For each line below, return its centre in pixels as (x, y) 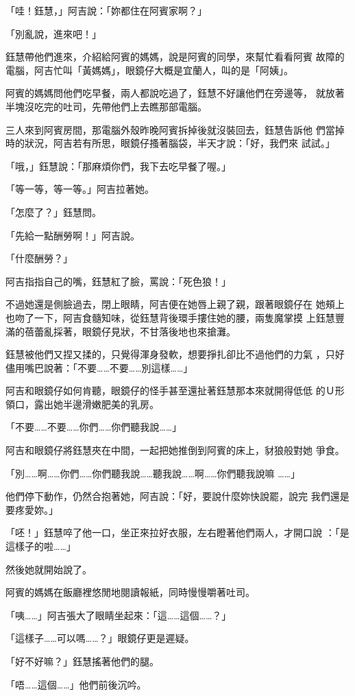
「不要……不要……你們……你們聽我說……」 (94, 427)
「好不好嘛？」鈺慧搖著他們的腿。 (82, 661)
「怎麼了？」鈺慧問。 (53, 212)
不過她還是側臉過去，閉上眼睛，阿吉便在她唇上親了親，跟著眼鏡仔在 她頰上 (175, 304)
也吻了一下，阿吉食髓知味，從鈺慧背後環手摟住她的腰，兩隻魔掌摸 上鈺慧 (170, 317)
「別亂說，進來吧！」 (53, 33)
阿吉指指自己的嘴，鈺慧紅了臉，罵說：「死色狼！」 (118, 281)
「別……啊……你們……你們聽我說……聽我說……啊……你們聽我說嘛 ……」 (153, 473)
